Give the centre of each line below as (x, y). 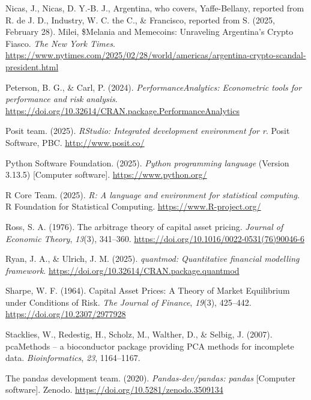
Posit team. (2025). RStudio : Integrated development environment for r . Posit (148, 131)
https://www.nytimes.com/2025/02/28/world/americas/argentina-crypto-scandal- (156, 55)
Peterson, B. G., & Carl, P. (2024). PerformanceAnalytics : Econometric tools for (154, 87)
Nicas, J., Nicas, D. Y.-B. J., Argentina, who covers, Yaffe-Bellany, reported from (155, 8)
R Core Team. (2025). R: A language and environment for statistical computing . (152, 194)
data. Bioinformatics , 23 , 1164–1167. (73, 358)
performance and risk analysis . (62, 99)
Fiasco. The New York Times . (60, 43)
